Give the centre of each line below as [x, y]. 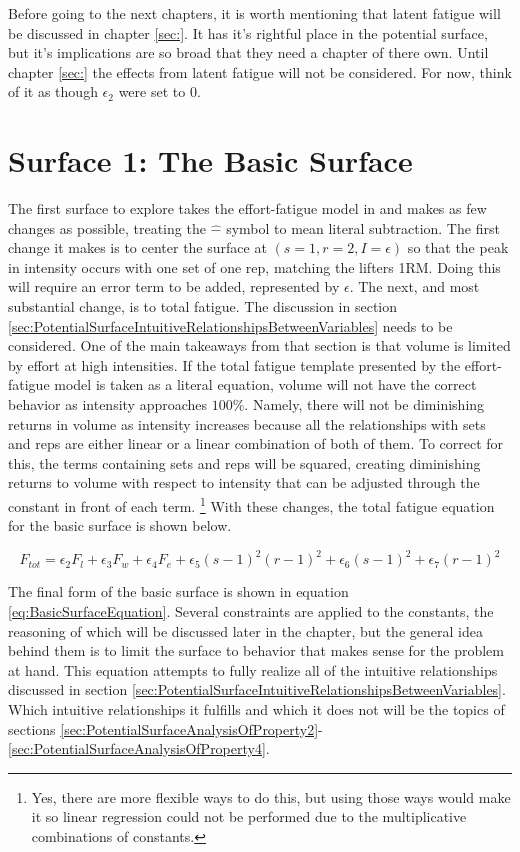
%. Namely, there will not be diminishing [358, 404]
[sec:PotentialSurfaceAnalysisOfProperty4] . [139, 748]
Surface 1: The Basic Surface [210, 160]
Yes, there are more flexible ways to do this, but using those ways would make [271, 796]
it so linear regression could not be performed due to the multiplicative [249, 816]
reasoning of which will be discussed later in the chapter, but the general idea [245, 630]
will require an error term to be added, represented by [174, 286]
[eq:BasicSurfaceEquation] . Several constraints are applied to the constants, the [251, 610]
